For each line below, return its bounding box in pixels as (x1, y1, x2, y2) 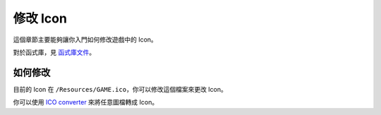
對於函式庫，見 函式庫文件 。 (13, 48, 95, 56)
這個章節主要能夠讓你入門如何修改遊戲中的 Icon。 (13, 35, 158, 44)
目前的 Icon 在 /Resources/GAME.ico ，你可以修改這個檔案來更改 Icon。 (13, 85, 227, 93)
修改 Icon (13, 11, 67, 26)
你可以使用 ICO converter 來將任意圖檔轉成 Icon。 (13, 98, 159, 107)
